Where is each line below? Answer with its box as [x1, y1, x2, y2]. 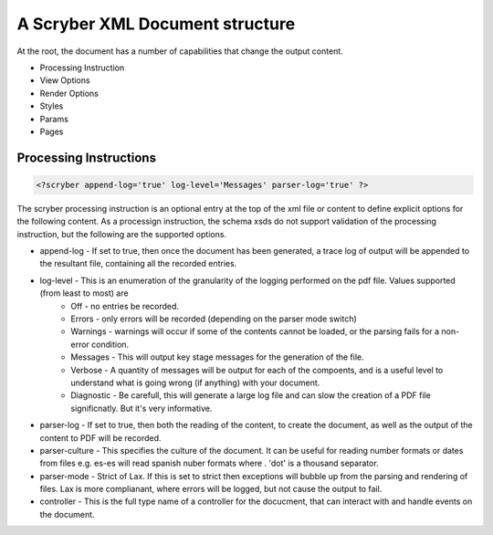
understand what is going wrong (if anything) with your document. [70, 377, 320, 388]
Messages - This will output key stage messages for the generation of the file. [70, 351, 364, 362]
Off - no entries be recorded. [70, 300, 180, 311]
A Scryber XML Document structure [16, 14, 296, 34]
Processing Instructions [16, 150, 157, 165]
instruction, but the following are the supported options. [16, 228, 227, 239]
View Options [39, 75, 90, 86]
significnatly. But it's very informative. [70, 403, 213, 414]
